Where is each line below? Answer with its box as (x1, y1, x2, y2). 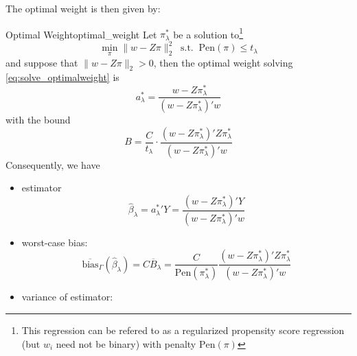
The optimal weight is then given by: (5, 1, 161, 15)
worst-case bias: (21, 235, 88, 249)
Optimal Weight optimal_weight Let (5, 27, 157, 41)
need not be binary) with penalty (56, 336, 196, 351)
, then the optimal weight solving (153, 55, 293, 69)
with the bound (5, 112, 71, 127)
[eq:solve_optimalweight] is (5, 70, 119, 84)
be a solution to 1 (173, 25, 244, 41)
